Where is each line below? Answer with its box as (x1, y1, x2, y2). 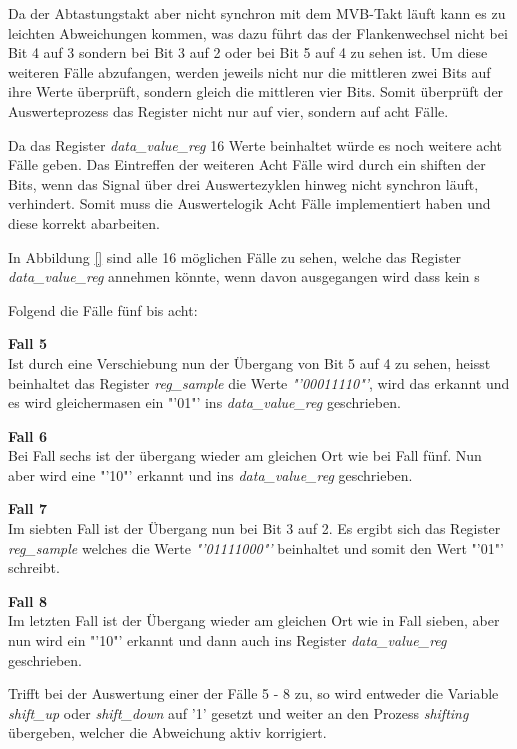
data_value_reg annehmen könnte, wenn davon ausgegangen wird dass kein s (8, 266, 480, 287)
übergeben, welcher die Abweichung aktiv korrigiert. (8, 722, 327, 743)
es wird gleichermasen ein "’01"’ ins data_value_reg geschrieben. (8, 392, 401, 413)
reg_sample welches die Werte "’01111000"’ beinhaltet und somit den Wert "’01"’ (8, 537, 504, 558)
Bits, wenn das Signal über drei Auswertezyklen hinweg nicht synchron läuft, (8, 173, 479, 194)
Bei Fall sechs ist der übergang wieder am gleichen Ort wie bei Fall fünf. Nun (8, 445, 482, 466)
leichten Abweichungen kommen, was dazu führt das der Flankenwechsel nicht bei (8, 22, 508, 43)
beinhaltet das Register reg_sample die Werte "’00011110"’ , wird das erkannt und (8, 372, 510, 393)
